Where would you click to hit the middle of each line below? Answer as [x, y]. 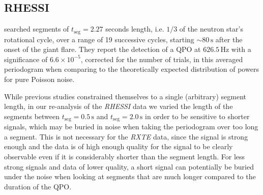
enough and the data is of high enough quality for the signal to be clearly [119, 146]
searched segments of [37, 29]
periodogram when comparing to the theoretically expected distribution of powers [131, 69]
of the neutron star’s [211, 29]
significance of [26, 59]
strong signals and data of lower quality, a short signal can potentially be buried [129, 166]
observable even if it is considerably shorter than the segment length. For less [125, 157]
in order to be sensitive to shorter [197, 116]
